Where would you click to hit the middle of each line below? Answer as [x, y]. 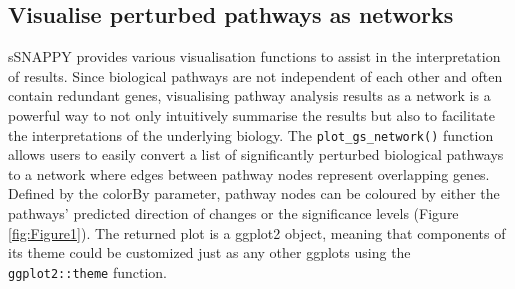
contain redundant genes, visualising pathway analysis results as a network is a [249, 95]
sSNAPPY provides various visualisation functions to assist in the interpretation [254, 56]
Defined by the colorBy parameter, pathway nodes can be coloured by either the [254, 193]
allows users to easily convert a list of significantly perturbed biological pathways [256, 154]
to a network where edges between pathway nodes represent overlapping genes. [249, 173]
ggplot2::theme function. [87, 271]
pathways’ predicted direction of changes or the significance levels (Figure [233, 213]
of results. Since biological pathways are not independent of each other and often [255, 75]
